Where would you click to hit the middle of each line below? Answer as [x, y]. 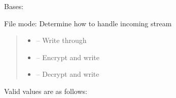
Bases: [14, 6]
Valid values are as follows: [46, 91]
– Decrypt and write [68, 74]
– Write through [61, 40]
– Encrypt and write [68, 57]
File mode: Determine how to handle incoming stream [88, 23]
